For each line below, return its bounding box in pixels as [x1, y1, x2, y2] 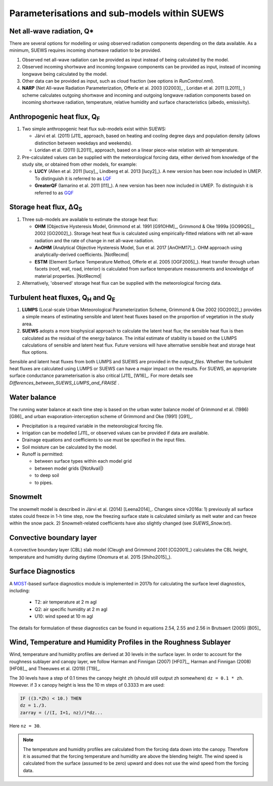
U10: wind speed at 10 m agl [34, 613, 94, 619]
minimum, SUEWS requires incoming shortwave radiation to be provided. [9, 47, 161, 53]
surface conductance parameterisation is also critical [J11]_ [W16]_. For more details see [9, 372, 193, 379]
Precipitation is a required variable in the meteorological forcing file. [22, 423, 163, 429]
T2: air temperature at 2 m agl [34, 599, 97, 605]
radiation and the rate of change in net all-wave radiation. [34, 237, 154, 243]
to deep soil [34, 472, 59, 478]
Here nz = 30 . [9, 723, 41, 729]
